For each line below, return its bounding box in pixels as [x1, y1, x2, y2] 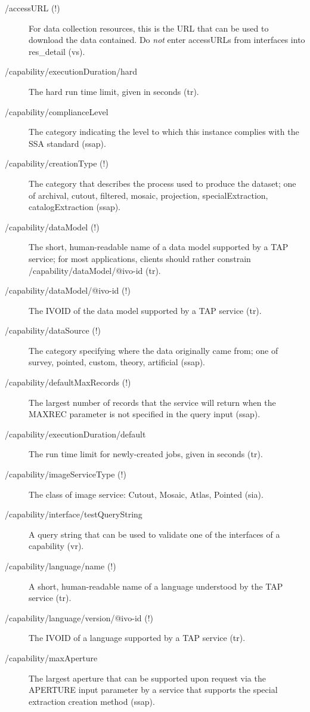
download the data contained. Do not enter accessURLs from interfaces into [29, 33, 305, 46]
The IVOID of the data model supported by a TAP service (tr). [29, 304, 262, 316]
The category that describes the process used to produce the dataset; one [29, 177, 296, 189]
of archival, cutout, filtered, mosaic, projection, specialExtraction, [29, 189, 268, 201]
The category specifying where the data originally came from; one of [29, 344, 278, 356]
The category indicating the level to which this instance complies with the [29, 125, 299, 138]
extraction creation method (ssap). [29, 695, 155, 707]
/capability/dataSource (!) [5, 324, 101, 337]
